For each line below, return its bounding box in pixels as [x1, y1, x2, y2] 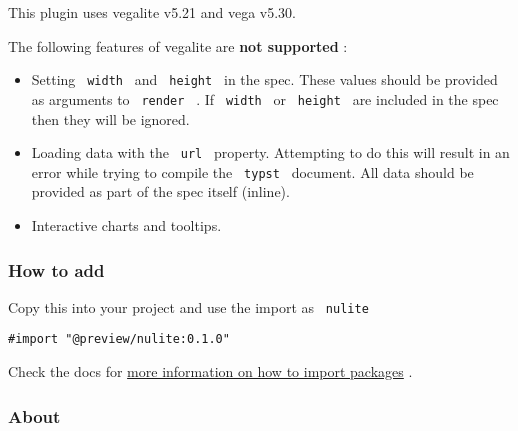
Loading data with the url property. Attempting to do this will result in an [31, 142, 510, 163]
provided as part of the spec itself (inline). [31, 181, 290, 202]
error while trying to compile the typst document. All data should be [31, 161, 474, 182]
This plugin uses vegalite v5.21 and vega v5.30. [8, 2, 297, 22]
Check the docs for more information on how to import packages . [8, 361, 413, 382]
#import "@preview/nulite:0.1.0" [8, 332, 230, 347]
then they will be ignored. [31, 108, 190, 129]
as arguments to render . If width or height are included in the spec [31, 88, 499, 109]
